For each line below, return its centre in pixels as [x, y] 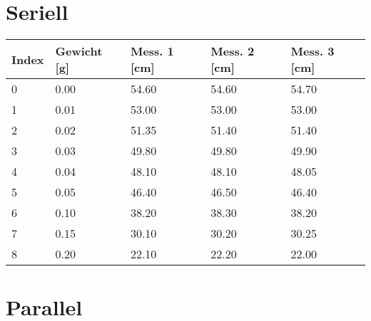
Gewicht [79, 51]
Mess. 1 [152, 51]
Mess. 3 [312, 51]
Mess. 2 [233, 51]
